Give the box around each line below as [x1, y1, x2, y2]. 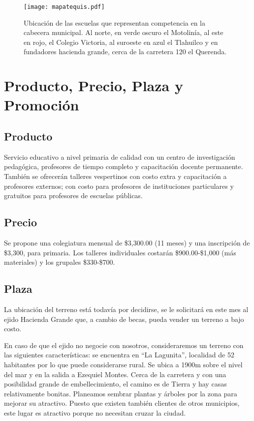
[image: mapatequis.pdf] [24, 3, 105, 10]
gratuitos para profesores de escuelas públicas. [4, 190, 143, 201]
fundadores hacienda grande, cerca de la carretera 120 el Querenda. [24, 46, 227, 57]
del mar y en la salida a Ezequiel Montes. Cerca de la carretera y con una [4, 369, 226, 379]
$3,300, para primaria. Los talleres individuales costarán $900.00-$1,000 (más [4, 247, 236, 257]
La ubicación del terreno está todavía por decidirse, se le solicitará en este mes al [4, 304, 249, 314]
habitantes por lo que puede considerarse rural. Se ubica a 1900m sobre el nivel [4, 359, 243, 369]
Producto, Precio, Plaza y [4, 75, 183, 96]
